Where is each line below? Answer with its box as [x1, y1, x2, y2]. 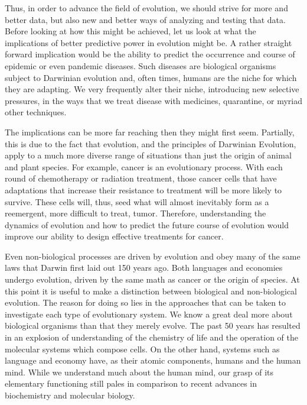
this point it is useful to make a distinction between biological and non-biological [5, 284, 297, 297]
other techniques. [5, 106, 67, 118]
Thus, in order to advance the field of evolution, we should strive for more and [5, 2, 288, 14]
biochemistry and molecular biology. [5, 389, 135, 401]
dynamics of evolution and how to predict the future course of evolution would [5, 218, 289, 231]
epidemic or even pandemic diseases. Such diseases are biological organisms [5, 59, 276, 72]
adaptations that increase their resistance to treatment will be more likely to [5, 183, 282, 196]
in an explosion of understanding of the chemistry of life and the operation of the [5, 331, 299, 344]
